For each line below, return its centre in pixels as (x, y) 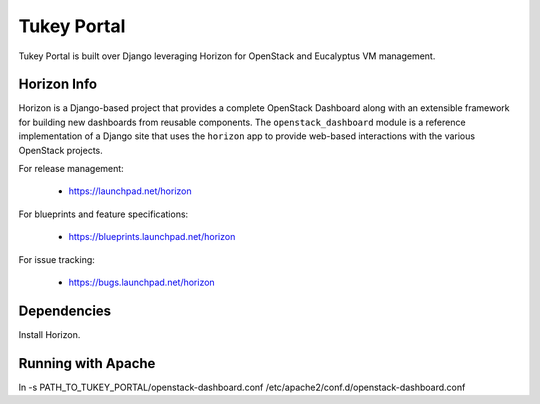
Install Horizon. (49, 334)
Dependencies (65, 310)
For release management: (71, 169)
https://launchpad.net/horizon (130, 191)
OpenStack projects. (61, 150)
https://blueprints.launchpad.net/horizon (152, 237)
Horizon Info (58, 84)
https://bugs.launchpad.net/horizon (141, 282)
